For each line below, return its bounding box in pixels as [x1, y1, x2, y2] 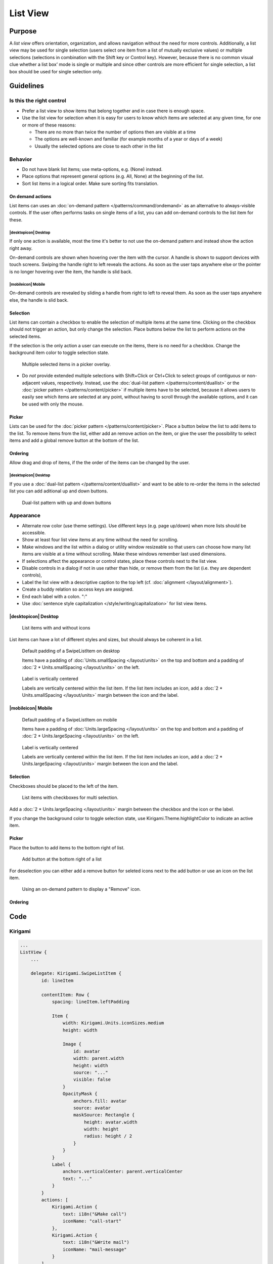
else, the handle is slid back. [9, 297, 69, 303]
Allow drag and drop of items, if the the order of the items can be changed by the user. [9, 460, 190, 466]
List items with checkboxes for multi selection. [22, 794, 119, 801]
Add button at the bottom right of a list [22, 856, 102, 862]
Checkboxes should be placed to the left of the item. [9, 783, 119, 789]
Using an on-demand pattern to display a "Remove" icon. [22, 886, 141, 892]
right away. [9, 245, 33, 251]
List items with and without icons [22, 625, 90, 631]
